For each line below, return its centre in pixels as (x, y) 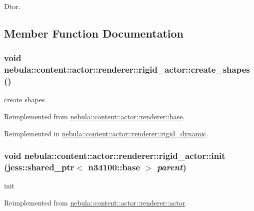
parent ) (172, 167)
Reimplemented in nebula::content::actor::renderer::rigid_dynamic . (106, 133)
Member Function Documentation (94, 33)
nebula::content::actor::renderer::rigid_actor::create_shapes (127, 69)
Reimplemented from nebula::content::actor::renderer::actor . (96, 202)
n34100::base (114, 167)
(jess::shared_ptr (39, 167)
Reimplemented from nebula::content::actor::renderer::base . (94, 117)
